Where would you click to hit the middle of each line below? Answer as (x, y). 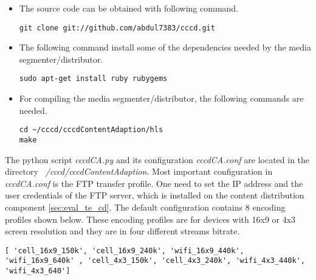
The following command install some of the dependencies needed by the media (165, 47)
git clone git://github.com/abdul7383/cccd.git (117, 28)
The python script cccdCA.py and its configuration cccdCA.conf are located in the (157, 159)
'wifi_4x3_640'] (38, 271)
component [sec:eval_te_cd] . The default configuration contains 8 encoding (145, 207)
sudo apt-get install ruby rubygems (93, 79)
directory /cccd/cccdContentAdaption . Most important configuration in (139, 171)
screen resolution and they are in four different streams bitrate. (122, 231)
